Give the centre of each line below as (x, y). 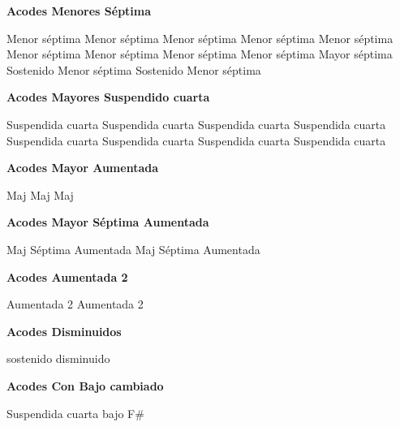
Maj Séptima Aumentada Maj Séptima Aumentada (133, 249)
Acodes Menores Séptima (79, 11)
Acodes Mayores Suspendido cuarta (108, 97)
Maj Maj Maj (40, 194)
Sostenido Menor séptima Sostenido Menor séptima (134, 69)
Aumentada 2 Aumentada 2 (75, 304)
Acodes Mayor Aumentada (82, 168)
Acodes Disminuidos (64, 331)
